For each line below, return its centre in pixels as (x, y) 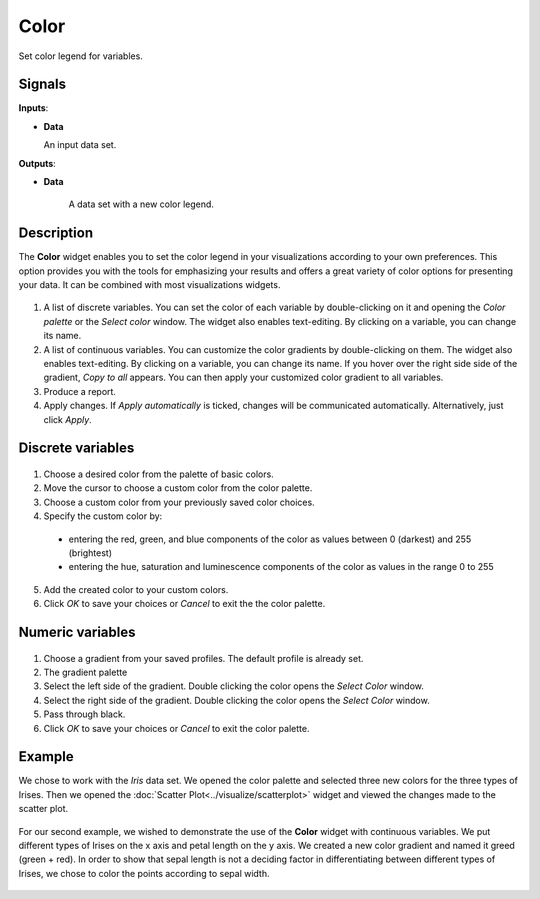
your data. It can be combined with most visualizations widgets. (149, 285)
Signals (42, 84)
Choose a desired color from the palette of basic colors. (158, 474)
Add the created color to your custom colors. (136, 589)
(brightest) (90, 552)
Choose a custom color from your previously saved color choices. (179, 502)
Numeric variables (77, 631)
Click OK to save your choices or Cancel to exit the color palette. (176, 728)
